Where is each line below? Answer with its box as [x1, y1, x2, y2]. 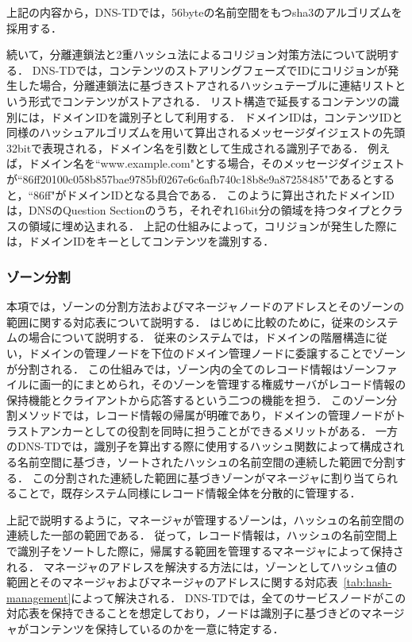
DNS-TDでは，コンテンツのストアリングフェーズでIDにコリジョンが [32, 61, 388, 78]
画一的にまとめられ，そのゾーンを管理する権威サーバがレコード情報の [39, 376, 406, 393]
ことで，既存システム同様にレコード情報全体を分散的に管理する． [17, 485, 361, 501]
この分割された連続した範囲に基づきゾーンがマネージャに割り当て [32, 469, 375, 485]
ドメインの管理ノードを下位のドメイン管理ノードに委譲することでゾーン [28, 344, 406, 361]
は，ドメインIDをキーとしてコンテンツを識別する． [6, 233, 275, 249]
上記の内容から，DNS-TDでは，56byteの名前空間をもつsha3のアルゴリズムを [6, 4, 402, 20]
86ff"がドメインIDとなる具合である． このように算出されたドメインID [33, 186, 395, 203]
